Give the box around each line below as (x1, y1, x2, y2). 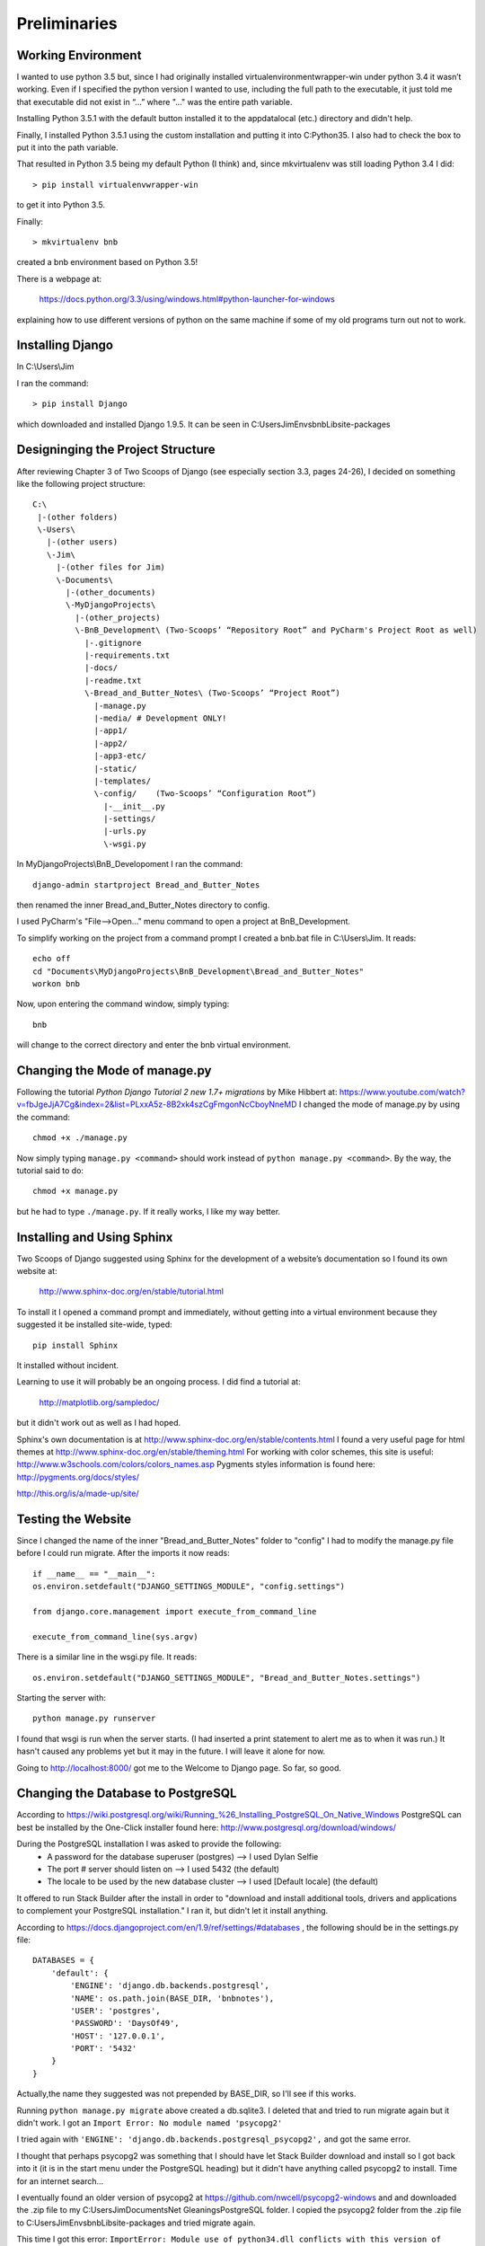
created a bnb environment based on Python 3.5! (16, 257, 198, 268)
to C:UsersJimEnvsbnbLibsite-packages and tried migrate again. (16, 2217, 256, 2228)
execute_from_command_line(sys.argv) (32, 1631, 199, 1641)
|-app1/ (93, 726, 128, 736)
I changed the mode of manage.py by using (298, 1099, 461, 1110)
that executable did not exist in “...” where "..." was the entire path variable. (16, 96, 293, 107)
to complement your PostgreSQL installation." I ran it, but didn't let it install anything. (16, 1906, 329, 1916)
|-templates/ (93, 775, 152, 786)
